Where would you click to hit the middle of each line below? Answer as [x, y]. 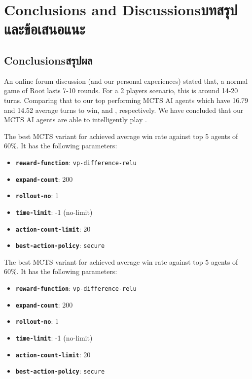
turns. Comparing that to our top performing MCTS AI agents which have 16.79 [126, 100]
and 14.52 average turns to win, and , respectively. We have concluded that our [124, 110]
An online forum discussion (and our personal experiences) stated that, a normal [126, 81]
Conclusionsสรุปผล [48, 60]
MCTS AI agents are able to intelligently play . [75, 120]
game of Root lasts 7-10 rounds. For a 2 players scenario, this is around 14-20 [121, 90]
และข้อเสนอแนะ [45, 29]
